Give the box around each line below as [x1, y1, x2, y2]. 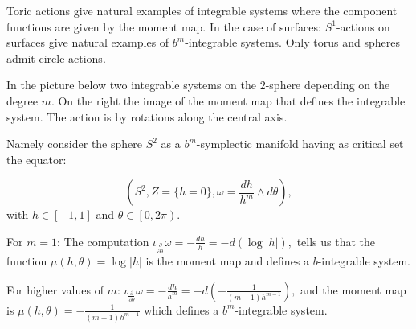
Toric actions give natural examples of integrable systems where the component [6, 2, 398, 19]
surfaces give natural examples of [6, 34, 169, 51]
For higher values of [6, 281, 104, 298]
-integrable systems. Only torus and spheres [185, 34, 400, 51]
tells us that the [296, 232, 376, 249]
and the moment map [300, 281, 406, 298]
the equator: [6, 150, 67, 167]
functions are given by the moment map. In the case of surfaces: [6, 18, 321, 35]
